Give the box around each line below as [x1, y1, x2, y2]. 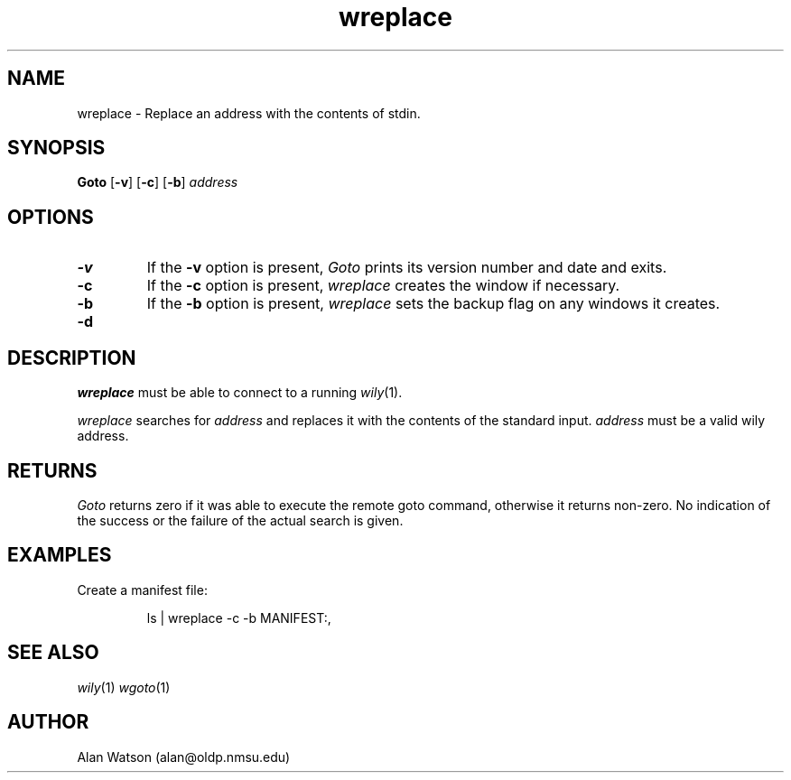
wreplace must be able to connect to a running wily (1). [77, 385, 403, 401]
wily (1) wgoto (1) [77, 679, 171, 695]
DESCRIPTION [7, 346, 136, 369]
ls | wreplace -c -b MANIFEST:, [146, 609, 331, 626]
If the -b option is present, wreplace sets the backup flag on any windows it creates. [146, 294, 721, 313]
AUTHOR [7, 710, 89, 734]
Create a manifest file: [77, 581, 208, 598]
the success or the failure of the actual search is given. [77, 512, 404, 528]
